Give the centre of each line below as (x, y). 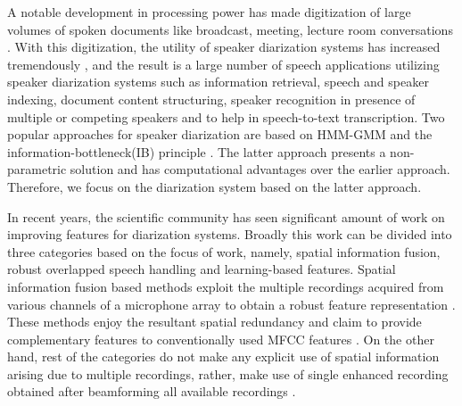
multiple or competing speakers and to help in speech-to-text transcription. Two (226, 116)
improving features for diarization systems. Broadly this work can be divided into (230, 234)
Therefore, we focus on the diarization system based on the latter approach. (214, 186)
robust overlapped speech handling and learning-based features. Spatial (202, 269)
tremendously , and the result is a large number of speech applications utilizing (223, 64)
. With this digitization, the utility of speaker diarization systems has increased (224, 47)
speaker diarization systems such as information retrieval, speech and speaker (218, 82)
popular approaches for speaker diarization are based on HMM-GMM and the (220, 134)
